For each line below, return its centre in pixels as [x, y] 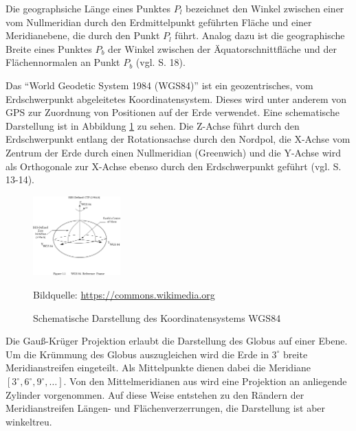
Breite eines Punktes [49, 48]
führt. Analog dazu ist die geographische [260, 35]
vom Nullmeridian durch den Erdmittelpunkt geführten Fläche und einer [159, 22]
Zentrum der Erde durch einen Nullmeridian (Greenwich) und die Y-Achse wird [173, 152]
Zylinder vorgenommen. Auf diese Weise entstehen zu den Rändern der [155, 394]
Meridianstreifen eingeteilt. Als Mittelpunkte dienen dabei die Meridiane [158, 368]
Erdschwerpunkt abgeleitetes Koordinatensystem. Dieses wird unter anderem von [176, 98]
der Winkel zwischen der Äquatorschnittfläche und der [222, 48]
